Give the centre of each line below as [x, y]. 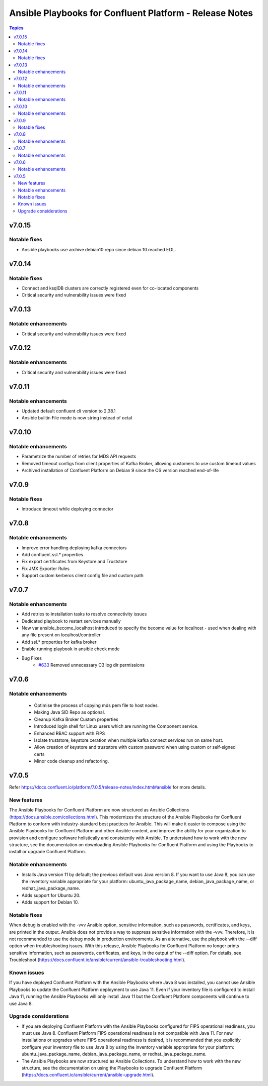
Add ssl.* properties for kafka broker [59, 642]
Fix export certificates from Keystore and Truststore [74, 562]
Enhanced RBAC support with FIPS [69, 733]
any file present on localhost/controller [61, 635]
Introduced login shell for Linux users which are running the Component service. [116, 726]
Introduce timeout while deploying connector [67, 509]
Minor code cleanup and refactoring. [71, 761]
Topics [16, 28]
